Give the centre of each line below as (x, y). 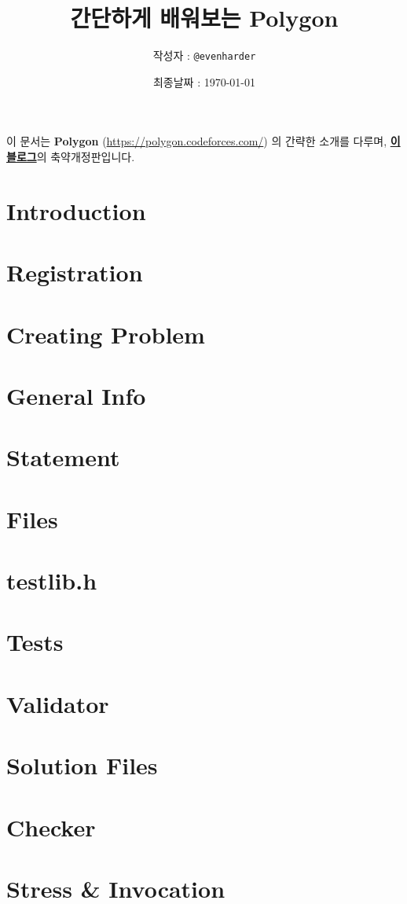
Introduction (76, 210)
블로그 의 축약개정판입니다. (71, 156)
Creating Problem (106, 334)
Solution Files (82, 765)
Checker (51, 827)
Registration (75, 272)
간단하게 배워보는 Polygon (204, 18)
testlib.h (52, 580)
